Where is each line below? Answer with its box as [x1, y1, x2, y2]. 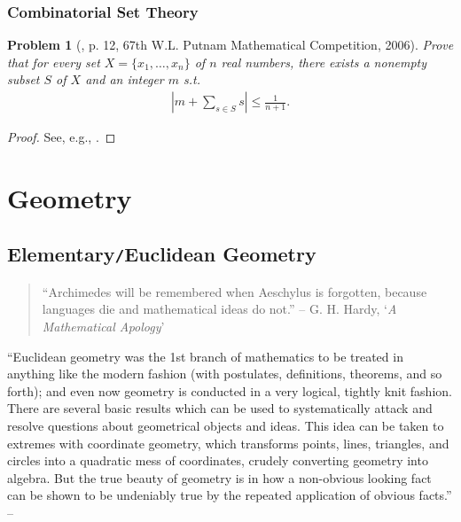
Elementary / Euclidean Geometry [7, 240, 316, 268]
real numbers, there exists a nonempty [221, 52, 426, 71]
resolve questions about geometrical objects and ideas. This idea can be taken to [7, 416, 444, 434]
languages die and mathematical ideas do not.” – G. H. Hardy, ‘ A [42, 300, 397, 318]
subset [7, 70, 40, 89]
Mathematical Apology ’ [42, 316, 165, 335]
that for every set [7, 52, 100, 71]
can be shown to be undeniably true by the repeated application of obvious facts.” [7, 486, 452, 504]
